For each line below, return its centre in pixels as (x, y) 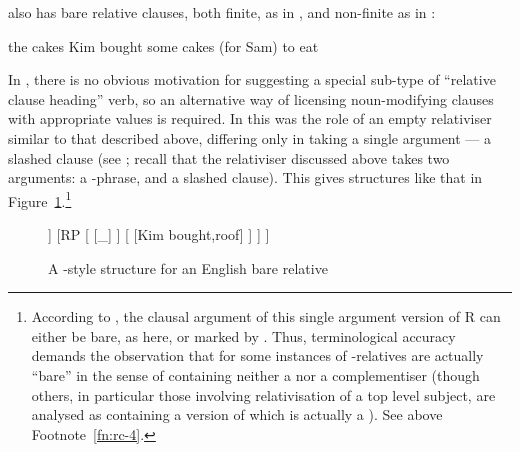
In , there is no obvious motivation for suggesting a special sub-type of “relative (252, 79)
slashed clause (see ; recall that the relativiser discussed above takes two (229, 157)
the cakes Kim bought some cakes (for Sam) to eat (163, 45)
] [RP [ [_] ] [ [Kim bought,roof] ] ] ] (159, 234)
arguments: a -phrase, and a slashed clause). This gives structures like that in (245, 177)
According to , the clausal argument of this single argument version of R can (266, 316)
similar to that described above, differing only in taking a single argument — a (250, 137)
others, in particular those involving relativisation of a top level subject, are (263, 394)
